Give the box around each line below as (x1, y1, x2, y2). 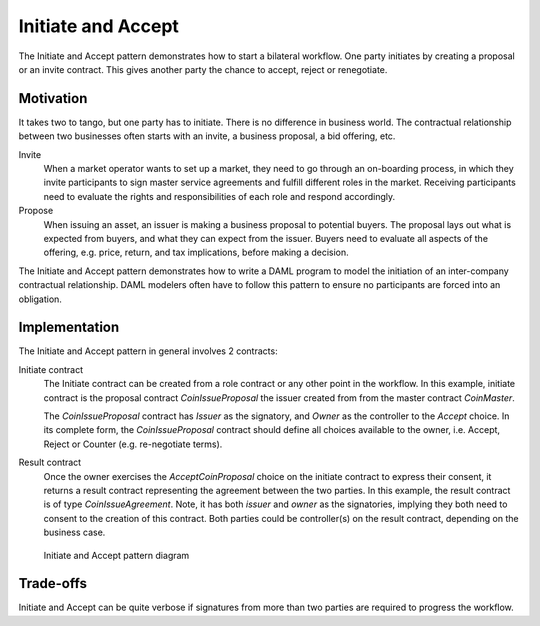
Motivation (18, 90, 88, 107)
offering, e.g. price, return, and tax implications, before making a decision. (43, 246, 349, 259)
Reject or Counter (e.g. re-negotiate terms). (43, 438, 223, 450)
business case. (43, 526, 106, 539)
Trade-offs (18, 575, 87, 592)
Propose (18, 205, 54, 217)
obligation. (18, 293, 62, 305)
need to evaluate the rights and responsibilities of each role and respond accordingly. (43, 190, 395, 202)
